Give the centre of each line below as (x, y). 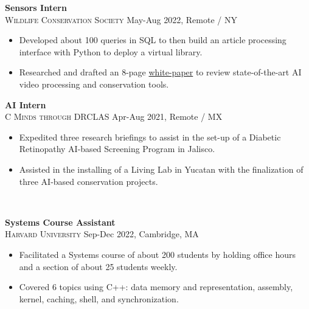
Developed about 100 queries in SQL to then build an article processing (153, 40)
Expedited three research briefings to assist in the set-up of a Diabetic (150, 137)
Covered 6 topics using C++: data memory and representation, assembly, (156, 287)
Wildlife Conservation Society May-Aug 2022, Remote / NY (121, 19)
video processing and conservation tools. (94, 84)
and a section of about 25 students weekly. (98, 266)
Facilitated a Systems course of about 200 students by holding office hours (157, 254)
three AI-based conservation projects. (89, 181)
